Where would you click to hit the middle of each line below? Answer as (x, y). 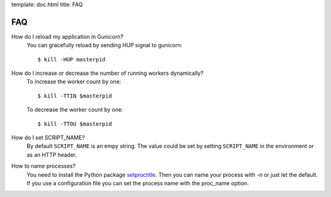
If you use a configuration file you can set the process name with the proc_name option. (138, 183)
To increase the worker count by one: (74, 82)
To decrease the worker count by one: (75, 110)
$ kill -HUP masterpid (72, 59)
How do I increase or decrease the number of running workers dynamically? (107, 73)
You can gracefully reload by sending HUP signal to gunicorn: (105, 45)
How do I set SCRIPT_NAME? (48, 137)
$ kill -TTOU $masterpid (75, 124)
